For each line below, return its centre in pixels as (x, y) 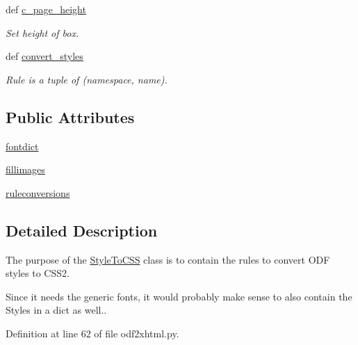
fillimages (25, 169)
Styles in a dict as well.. (56, 310)
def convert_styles (44, 56)
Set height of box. (42, 32)
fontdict (22, 146)
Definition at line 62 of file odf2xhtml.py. (92, 333)
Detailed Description (82, 230)
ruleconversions (38, 192)
